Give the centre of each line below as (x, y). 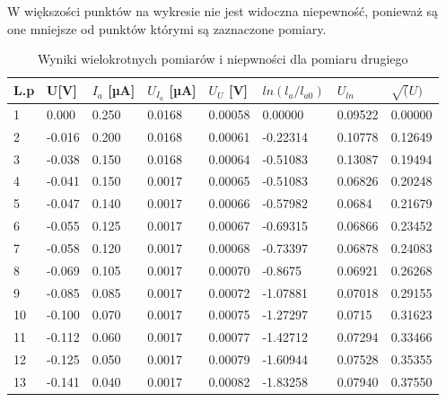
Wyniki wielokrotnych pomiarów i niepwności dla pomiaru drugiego (223, 59)
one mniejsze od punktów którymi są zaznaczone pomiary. (167, 28)
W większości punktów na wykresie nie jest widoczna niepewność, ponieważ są (223, 11)
